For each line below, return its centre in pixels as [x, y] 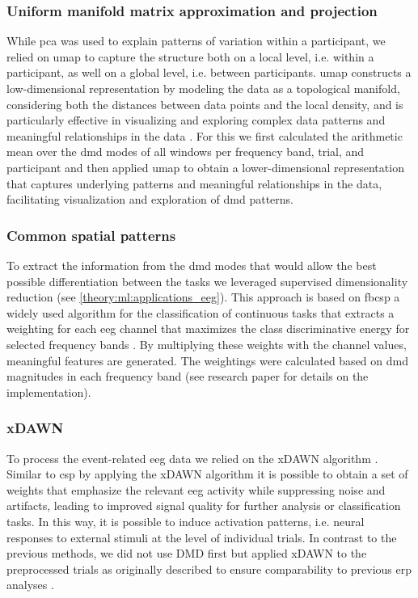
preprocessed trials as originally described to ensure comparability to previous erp [209, 569]
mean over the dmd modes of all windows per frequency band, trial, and [186, 152]
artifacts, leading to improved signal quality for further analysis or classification [204, 505]
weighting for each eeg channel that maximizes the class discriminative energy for [208, 328]
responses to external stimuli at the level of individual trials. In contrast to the [202, 537]
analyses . [30, 585]
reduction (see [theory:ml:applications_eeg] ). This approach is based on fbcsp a [203, 297]
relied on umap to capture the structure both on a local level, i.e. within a [190, 56]
